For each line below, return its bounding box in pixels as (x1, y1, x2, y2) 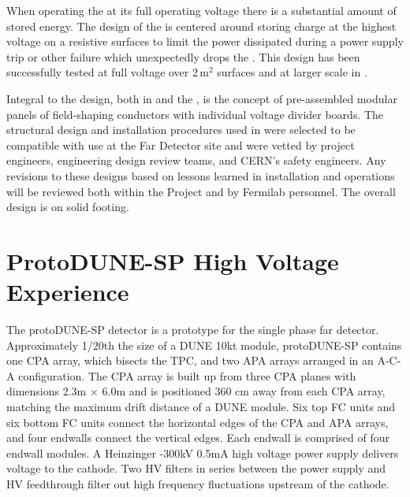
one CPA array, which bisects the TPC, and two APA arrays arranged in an (6, 352, 374, 369)
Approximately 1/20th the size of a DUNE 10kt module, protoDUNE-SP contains (6, 336, 402, 353)
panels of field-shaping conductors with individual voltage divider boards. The (6, 106, 384, 122)
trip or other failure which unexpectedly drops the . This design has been (6, 48, 360, 65)
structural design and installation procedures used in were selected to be (6, 121, 356, 138)
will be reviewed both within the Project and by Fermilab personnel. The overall (6, 183, 396, 199)
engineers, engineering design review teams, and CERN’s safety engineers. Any (6, 152, 386, 169)
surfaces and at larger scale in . (217, 64, 367, 80)
